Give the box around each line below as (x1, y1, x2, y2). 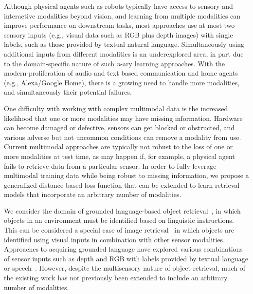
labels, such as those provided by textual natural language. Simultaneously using (4, 39, 245, 49)
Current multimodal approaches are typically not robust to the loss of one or (4, 141, 233, 152)
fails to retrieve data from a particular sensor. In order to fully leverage (4, 160, 217, 171)
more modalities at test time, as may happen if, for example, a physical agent (4, 151, 235, 161)
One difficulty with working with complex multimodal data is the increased (4, 103, 228, 113)
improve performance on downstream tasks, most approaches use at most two (4, 20, 235, 30)
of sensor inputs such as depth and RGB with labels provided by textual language (4, 253, 248, 263)
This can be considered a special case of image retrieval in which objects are (4, 225, 234, 235)
